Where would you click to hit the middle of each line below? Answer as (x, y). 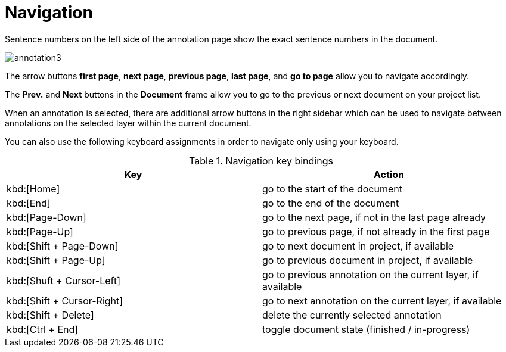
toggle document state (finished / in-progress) (366, 329)
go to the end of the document (331, 203)
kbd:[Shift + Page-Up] (56, 260)
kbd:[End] (29, 203)
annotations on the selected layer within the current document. (128, 123)
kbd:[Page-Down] (46, 217)
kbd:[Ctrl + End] (43, 329)
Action (389, 174)
